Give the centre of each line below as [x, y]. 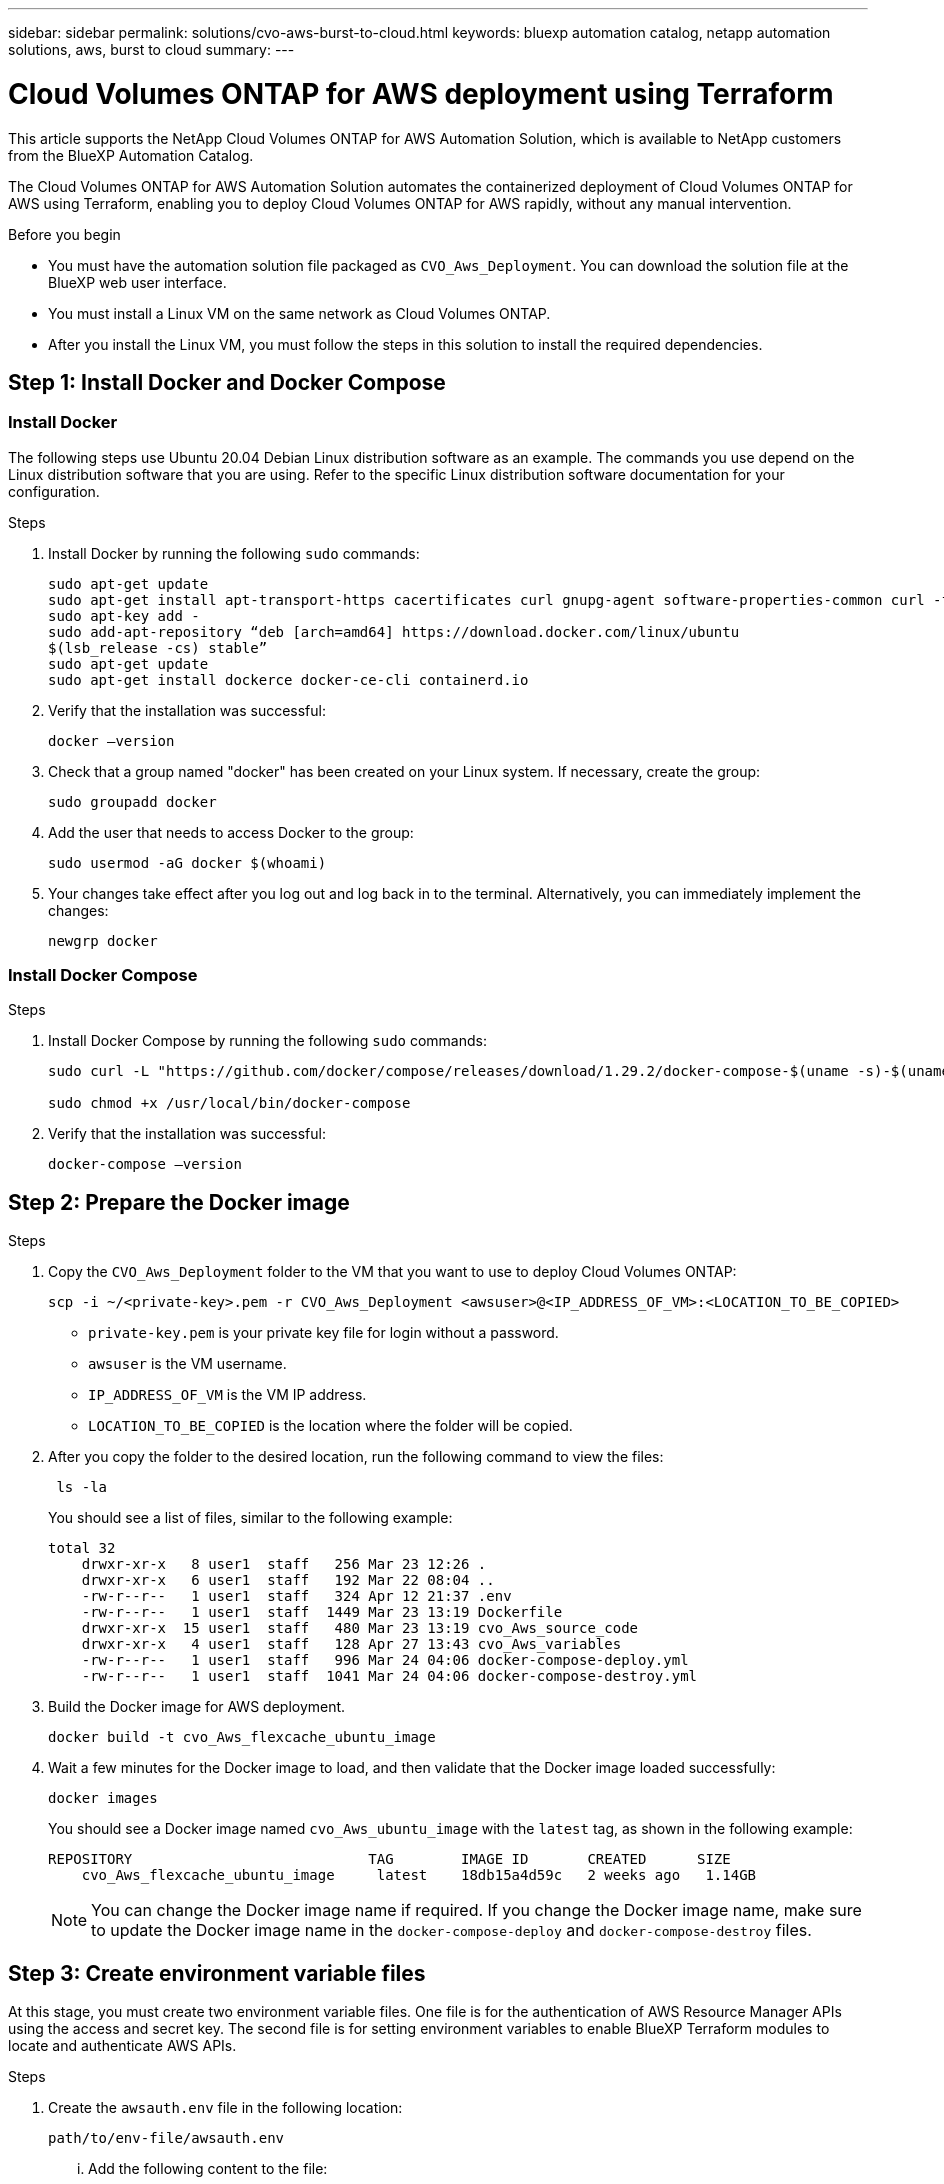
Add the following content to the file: [208, 2169]
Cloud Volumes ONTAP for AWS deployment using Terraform [421, 93]
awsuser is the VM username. [187, 1364]
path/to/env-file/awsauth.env [166, 2138]
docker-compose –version [145, 1164]
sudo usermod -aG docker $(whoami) [187, 862]
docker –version [111, 740]
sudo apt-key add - [124, 615]
